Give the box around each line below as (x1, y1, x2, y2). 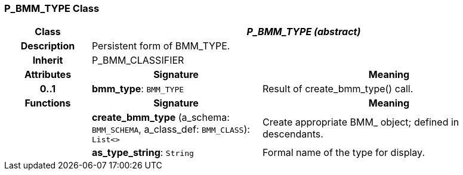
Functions (24, 97, 71, 110)
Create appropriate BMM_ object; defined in (262, 115, 459, 128)
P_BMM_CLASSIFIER (91, 54, 184, 67)
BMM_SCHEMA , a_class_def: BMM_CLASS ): (91, 123, 250, 136)
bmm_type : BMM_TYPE (91, 83, 184, 95)
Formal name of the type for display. (262, 146, 425, 159)
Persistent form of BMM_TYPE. (91, 40, 230, 52)
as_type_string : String (91, 146, 194, 159)
